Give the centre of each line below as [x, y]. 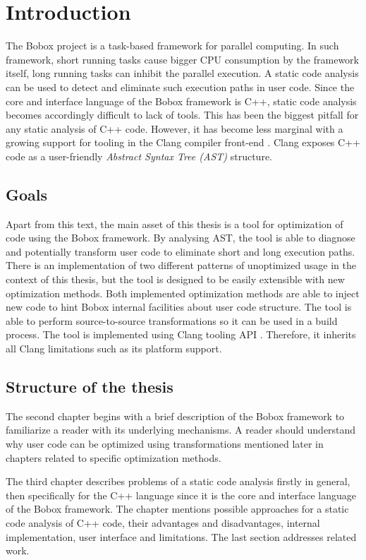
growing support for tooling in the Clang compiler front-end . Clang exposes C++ [183, 142]
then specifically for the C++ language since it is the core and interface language [181, 495]
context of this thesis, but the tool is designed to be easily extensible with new [175, 279]
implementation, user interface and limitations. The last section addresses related [181, 536]
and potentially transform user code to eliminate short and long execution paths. [181, 251]
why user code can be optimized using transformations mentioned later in [165, 443]
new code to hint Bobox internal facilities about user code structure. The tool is [179, 307]
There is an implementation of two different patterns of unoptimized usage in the [181, 265]
